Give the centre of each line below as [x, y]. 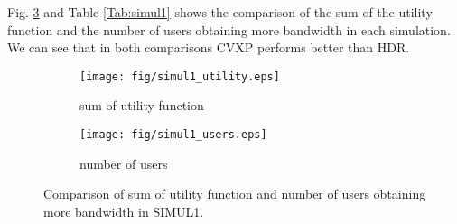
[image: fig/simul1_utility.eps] [180, 76]
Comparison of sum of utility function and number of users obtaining [235, 194]
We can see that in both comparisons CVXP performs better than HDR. [209, 47]
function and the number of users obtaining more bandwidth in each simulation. [229, 29]
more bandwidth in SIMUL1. [124, 211]
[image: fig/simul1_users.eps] [173, 135]
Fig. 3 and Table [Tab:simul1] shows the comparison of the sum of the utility [220, 12]
